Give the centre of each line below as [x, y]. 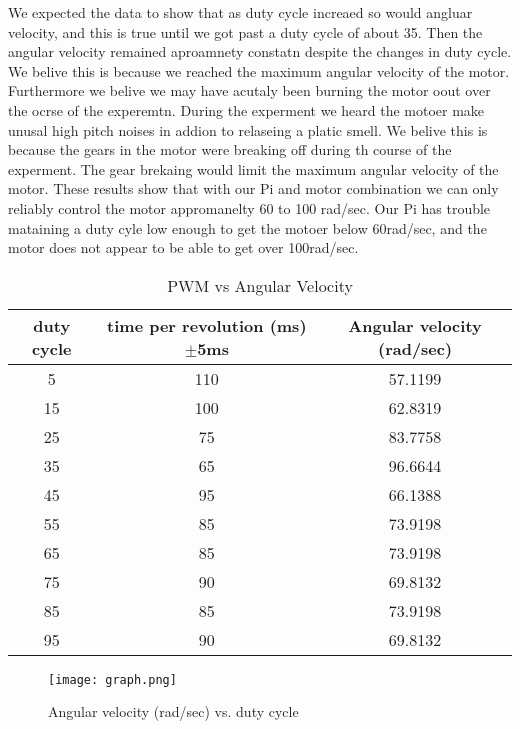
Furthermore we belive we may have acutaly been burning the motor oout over [249, 90]
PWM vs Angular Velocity [260, 285]
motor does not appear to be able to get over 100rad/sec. [183, 247]
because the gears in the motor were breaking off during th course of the [230, 149]
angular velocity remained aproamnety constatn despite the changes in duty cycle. [260, 51]
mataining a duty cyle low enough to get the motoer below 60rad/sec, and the [247, 227]
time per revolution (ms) [207, 325]
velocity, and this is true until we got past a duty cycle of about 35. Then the [245, 31]
